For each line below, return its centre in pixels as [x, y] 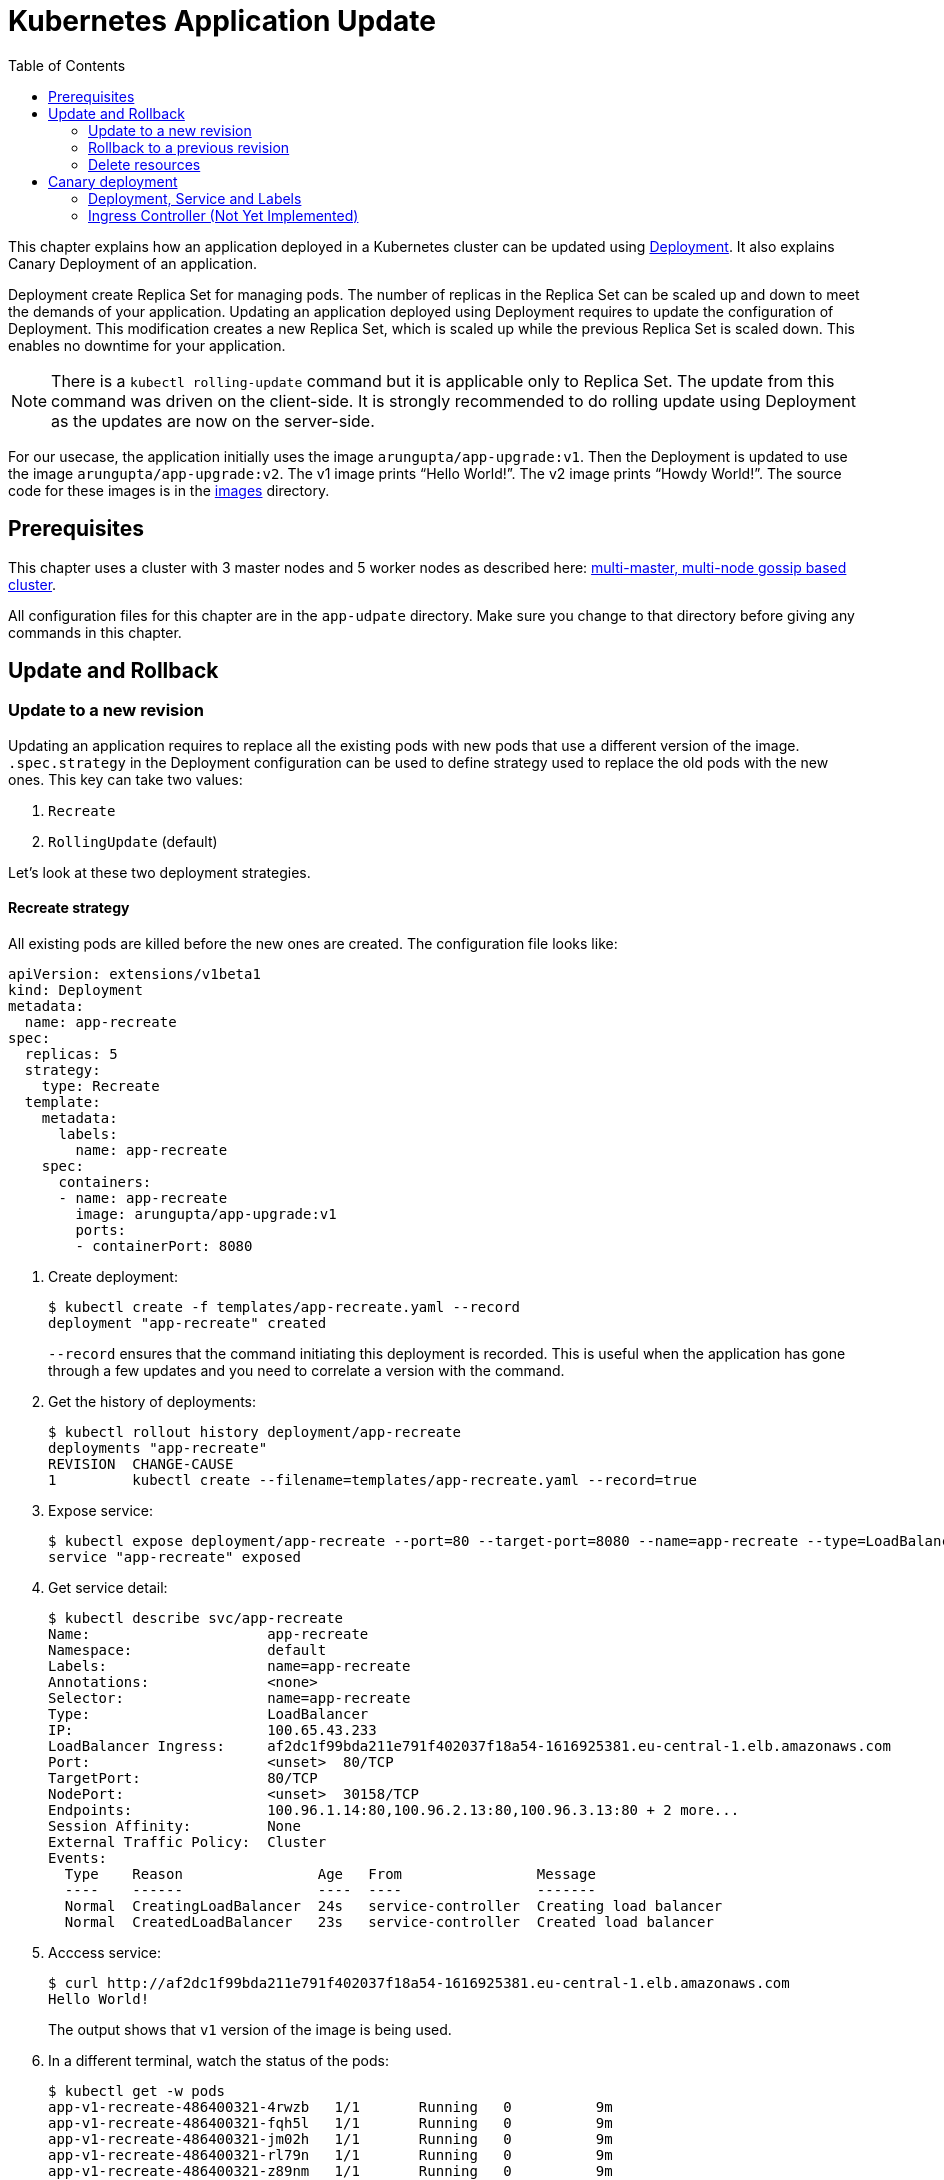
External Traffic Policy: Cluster [187, 1842]
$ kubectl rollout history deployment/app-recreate [255, 1432]
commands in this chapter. [95, 632]
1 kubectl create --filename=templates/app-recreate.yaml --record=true [373, 1480]
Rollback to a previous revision [189, 147]
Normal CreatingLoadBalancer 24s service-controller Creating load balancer [393, 1906]
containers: [105, 1182]
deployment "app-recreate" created [187, 1323]
